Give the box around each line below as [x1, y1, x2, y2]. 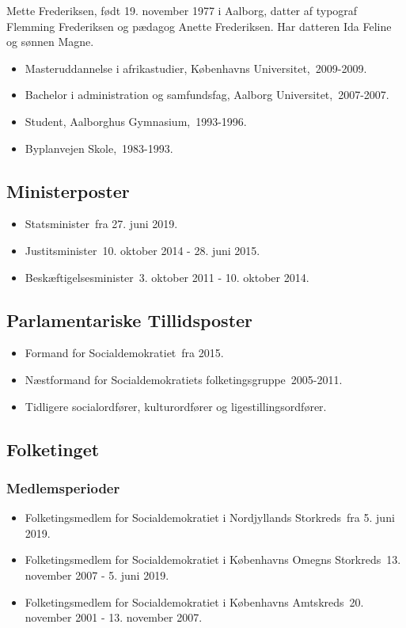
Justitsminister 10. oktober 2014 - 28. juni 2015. [25, 242, 260, 258]
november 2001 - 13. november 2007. [25, 609, 203, 626]
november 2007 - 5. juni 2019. [25, 566, 169, 583]
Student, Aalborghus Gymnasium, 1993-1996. [25, 112, 247, 129]
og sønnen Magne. [6, 33, 94, 50]
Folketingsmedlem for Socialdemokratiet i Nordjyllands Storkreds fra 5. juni [25, 509, 395, 526]
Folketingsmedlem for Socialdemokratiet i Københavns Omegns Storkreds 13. [25, 551, 401, 568]
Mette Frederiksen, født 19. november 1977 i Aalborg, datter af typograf [6, 2, 358, 18]
